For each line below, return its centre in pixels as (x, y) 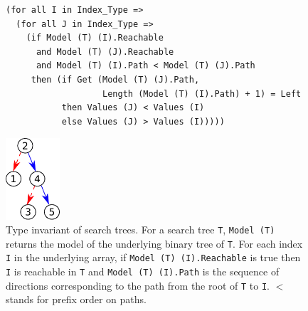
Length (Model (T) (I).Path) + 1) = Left (202, 94)
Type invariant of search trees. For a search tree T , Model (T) (140, 230)
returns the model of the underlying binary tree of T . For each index (154, 243)
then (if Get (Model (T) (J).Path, (115, 79)
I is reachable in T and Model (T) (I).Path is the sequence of (143, 272)
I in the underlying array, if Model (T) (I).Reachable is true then (153, 257)
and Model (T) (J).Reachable (105, 52)
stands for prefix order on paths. (76, 299)
